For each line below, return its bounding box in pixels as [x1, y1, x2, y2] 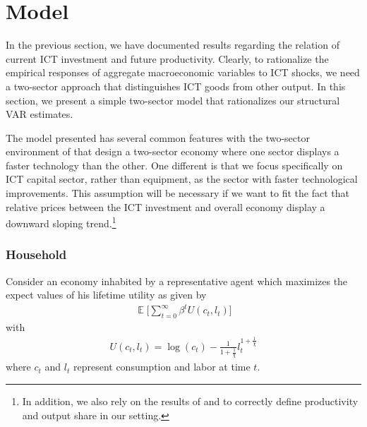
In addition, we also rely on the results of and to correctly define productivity [22, 394, 359, 409]
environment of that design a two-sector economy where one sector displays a [6, 144, 339, 159]
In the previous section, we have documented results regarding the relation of [6, 37, 339, 52]
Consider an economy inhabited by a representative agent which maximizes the [6, 273, 348, 288]
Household [6, 246, 67, 263]
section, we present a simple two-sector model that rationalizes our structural [6, 92, 340, 107]
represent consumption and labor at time [73, 359, 251, 374]
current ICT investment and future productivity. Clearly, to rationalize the [6, 51, 329, 66]
